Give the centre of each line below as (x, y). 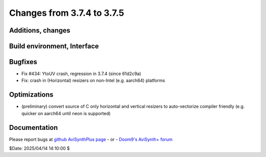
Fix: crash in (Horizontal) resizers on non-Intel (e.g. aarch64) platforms (93, 80)
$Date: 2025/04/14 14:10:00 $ (39, 149)
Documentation (33, 128)
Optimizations (31, 95)
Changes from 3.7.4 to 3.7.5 (66, 13)
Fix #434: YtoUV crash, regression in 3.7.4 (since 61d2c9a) (81, 74)
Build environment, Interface (54, 46)
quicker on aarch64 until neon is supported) (66, 113)
